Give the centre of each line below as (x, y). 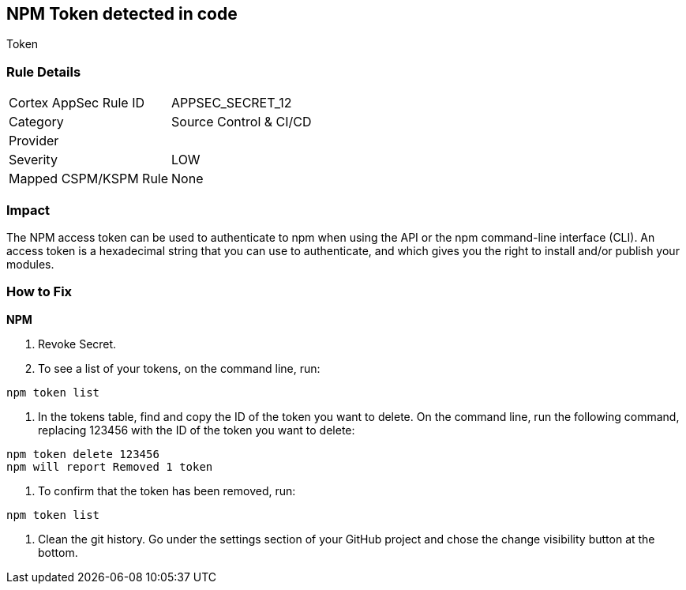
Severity (33, 160)
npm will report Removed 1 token (110, 466)
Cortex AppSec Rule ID (77, 103)
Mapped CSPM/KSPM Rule (89, 179)
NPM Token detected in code (122, 14)
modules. (30, 264)
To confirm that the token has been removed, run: (167, 490)
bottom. (58, 552)
